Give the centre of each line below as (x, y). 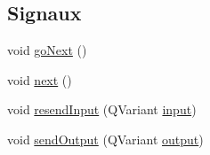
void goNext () (47, 50)
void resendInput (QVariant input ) (102, 109)
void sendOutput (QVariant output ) (105, 139)
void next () (40, 79)
